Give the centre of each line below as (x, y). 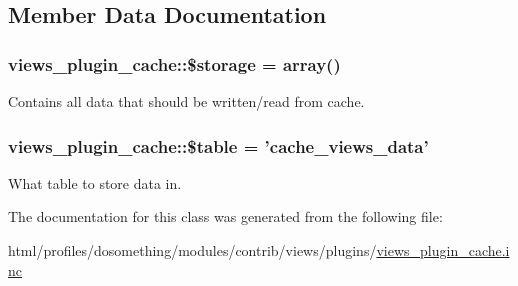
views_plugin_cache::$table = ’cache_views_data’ (218, 145)
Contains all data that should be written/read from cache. (186, 101)
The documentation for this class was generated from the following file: (225, 216)
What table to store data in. (95, 182)
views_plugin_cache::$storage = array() (174, 63)
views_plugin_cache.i (443, 250)
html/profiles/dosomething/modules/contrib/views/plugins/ (192, 250)
